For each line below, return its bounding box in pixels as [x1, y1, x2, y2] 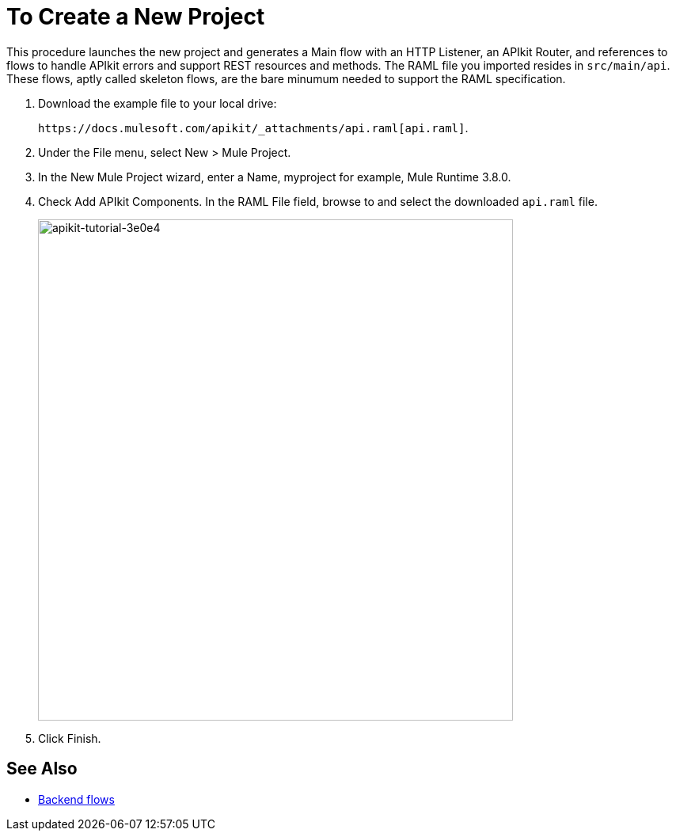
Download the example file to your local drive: [38, 96, 277, 110]
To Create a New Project [6, 3, 265, 30]
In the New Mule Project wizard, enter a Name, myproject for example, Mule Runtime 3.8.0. [38, 169, 511, 184]
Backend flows [38, 792, 115, 806]
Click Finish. [38, 731, 101, 745]
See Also [6, 759, 78, 779]
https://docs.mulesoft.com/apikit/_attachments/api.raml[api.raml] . [38, 120, 469, 135]
